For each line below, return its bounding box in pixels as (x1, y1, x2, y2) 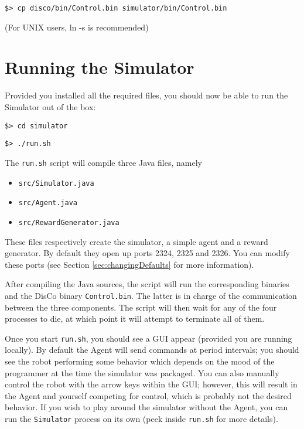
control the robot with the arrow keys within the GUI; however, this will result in (5, 378, 298, 390)
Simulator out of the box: (5, 100, 96, 113)
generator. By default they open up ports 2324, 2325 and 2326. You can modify (5, 247, 290, 259)
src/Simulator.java (18, 179, 94, 188)
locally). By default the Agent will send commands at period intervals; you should (5, 343, 299, 356)
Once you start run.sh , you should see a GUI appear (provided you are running (5, 332, 292, 344)
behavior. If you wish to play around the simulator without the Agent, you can (5, 401, 288, 413)
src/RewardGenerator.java (18, 218, 119, 227)
